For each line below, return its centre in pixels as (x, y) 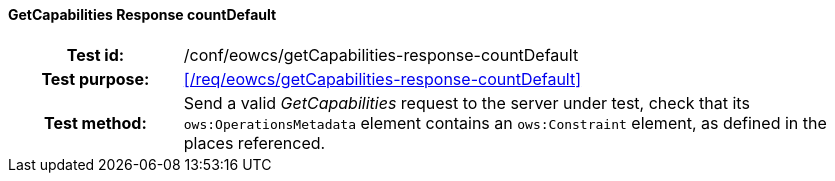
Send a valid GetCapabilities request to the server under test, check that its (466, 102)
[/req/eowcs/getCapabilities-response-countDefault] (382, 78)
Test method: (95, 122)
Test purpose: (95, 78)
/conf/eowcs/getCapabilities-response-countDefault (381, 54)
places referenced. (254, 142)
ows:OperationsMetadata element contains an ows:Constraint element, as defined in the (505, 122)
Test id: (95, 54)
